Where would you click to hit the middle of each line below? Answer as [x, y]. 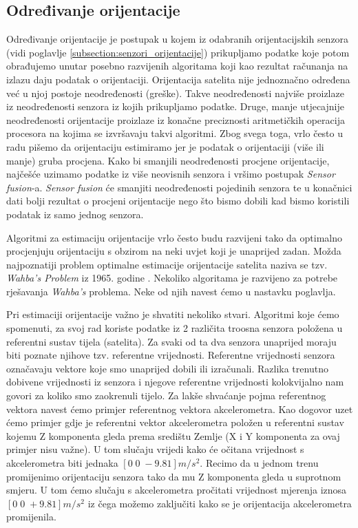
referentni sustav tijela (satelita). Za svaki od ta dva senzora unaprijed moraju [171, 341]
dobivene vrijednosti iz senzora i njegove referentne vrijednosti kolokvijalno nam [175, 382]
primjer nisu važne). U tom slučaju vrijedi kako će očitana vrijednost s [155, 449]
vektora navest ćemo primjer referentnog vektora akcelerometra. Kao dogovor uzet [180, 409]
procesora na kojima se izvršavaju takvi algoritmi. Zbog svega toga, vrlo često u [175, 133]
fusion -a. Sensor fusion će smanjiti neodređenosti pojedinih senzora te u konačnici [179, 187]
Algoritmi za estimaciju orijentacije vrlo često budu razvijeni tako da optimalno [174, 237]
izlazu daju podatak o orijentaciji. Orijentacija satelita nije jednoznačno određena [178, 79]
